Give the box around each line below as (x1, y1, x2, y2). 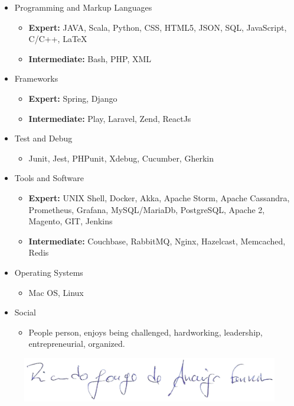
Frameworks (14, 72, 58, 85)
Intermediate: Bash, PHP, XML (28, 52, 152, 65)
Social (14, 306, 36, 318)
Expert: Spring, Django (28, 92, 117, 104)
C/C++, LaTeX (28, 33, 87, 45)
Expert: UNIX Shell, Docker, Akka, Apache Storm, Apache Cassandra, (28, 191, 290, 204)
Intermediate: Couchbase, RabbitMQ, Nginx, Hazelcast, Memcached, (28, 234, 286, 247)
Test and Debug (14, 132, 73, 144)
